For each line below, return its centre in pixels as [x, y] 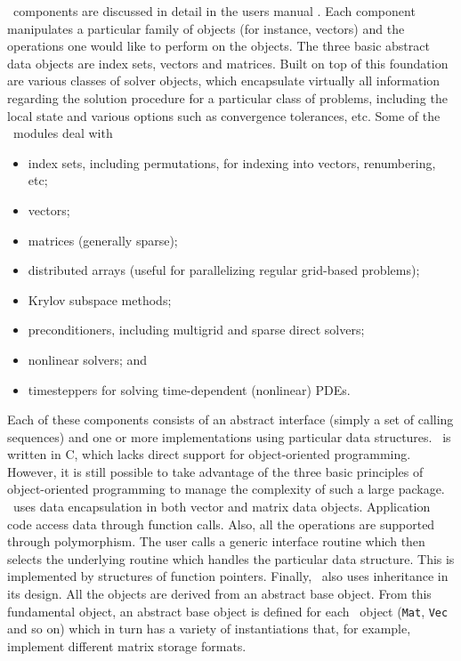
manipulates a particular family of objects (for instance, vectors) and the [206, 28]
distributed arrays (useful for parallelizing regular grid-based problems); [224, 270]
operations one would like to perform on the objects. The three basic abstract [218, 46]
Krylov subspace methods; [100, 299]
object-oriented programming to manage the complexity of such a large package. [226, 489]
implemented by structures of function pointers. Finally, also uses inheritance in [228, 576]
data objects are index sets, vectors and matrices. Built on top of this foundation [228, 63]
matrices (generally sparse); [103, 240]
